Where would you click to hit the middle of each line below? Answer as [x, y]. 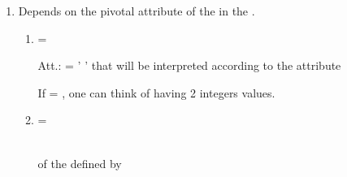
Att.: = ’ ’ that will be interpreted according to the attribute [189, 65]
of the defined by [80, 163]
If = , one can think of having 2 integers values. [156, 92]
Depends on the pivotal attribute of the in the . [137, 11]
